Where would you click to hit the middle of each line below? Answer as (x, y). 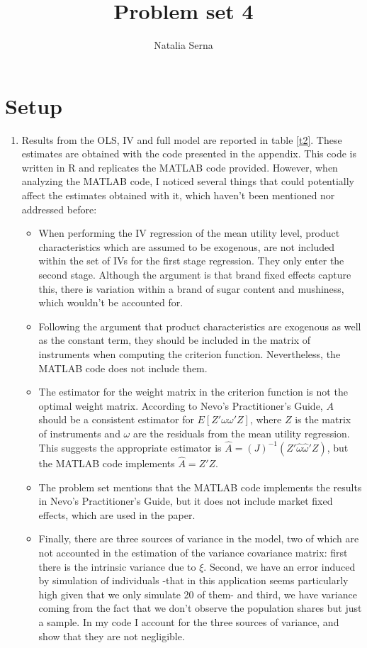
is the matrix (323, 419)
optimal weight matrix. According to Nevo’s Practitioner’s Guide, (181, 405)
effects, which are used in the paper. (117, 514)
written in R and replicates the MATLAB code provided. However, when (180, 167)
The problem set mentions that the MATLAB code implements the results (200, 487)
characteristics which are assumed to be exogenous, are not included (186, 246)
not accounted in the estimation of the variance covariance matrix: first (193, 552)
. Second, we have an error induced (280, 566)
